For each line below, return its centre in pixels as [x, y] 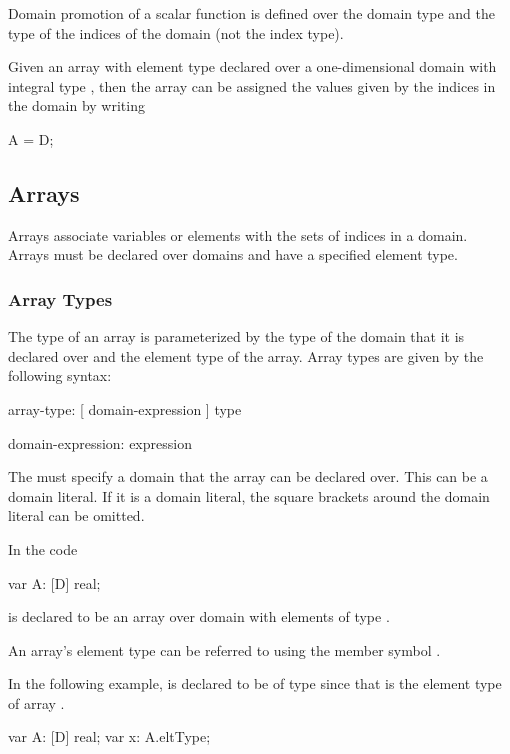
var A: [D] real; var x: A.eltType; [109, 736]
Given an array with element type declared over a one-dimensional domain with [252, 66]
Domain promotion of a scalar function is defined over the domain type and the [251, 13]
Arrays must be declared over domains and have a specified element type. [233, 254]
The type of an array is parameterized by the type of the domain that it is [236, 336]
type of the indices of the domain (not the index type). [176, 32]
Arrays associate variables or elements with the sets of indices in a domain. [238, 234]
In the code [43, 548]
